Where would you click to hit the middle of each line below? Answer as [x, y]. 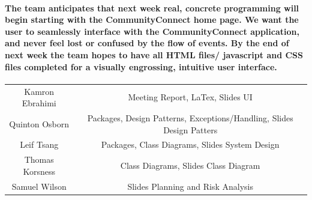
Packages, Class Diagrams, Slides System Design [190, 144]
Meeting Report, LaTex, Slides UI [190, 97]
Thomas [39, 159]
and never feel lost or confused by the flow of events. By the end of [147, 43]
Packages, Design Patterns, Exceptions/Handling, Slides [190, 117]
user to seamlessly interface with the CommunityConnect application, [152, 31]
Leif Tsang [39, 144]
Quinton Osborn [39, 123]
